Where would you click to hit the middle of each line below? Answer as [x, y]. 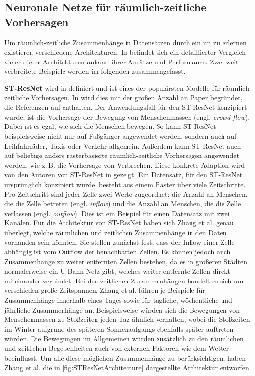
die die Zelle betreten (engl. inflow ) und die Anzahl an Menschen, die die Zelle [123, 204]
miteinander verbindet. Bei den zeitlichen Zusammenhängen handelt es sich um [124, 280]
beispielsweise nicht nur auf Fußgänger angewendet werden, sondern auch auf [121, 136]
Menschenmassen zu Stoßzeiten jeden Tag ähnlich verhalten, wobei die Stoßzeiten [127, 319]
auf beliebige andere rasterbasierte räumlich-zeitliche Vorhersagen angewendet [122, 155]
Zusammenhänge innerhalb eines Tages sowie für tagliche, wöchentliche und [118, 300]
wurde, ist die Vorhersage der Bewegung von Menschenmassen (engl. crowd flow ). [127, 116]
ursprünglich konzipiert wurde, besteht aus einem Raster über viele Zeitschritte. [125, 184]
